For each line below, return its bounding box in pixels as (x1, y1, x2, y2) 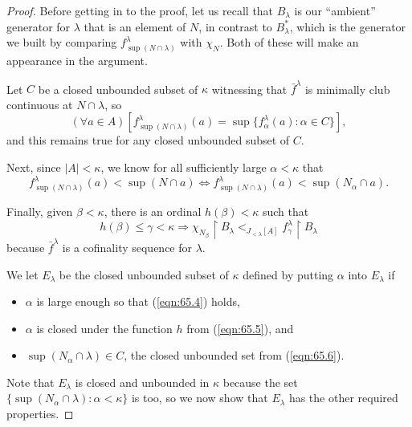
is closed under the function (36, 319, 173, 336)
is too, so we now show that (131, 389, 268, 406)
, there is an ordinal (104, 202, 202, 219)
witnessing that (211, 80, 288, 97)
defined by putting (243, 266, 334, 283)
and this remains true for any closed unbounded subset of (6, 132, 290, 148)
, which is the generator (289, 18, 406, 35)
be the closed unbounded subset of (59, 266, 229, 283)
